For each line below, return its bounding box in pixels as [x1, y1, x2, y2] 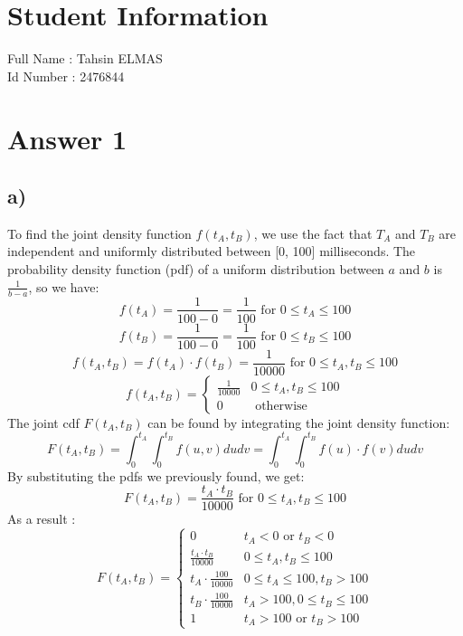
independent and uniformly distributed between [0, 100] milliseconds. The [7, 242, 416, 261]
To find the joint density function [7, 223, 192, 242]
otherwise [255, 399, 307, 413]
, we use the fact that [253, 223, 373, 242]
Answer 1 [7, 119, 128, 157]
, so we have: [28, 277, 99, 296]
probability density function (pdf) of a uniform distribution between [7, 260, 384, 279]
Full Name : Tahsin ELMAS [7, 49, 163, 68]
